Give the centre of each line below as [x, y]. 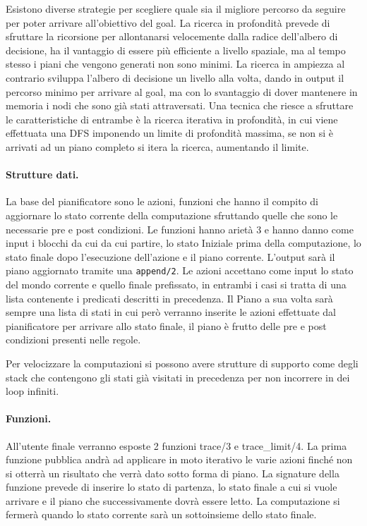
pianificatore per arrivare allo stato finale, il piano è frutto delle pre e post [166, 325]
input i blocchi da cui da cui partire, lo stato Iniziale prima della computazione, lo [183, 243]
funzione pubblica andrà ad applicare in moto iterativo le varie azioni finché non [179, 459]
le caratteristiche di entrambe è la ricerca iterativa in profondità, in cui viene [172, 119]
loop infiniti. [32, 391]
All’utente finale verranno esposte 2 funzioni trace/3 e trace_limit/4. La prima [176, 445]
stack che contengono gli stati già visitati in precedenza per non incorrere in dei [178, 377]
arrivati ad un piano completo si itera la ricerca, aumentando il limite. [157, 146]
